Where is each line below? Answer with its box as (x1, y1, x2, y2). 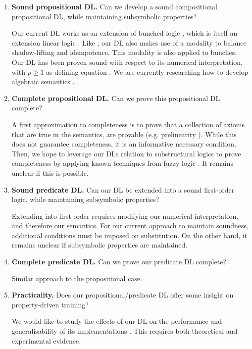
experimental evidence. (11, 335, 81, 346)
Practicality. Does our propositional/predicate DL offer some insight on (11, 290, 234, 300)
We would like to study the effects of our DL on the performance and (11, 316, 222, 326)
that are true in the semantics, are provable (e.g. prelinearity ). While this (11, 129, 237, 139)
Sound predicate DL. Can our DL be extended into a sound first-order (11, 184, 235, 195)
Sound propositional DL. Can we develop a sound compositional (11, 1, 217, 11)
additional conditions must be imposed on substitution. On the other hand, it (11, 230, 248, 240)
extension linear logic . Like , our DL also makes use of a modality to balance (11, 37, 247, 48)
